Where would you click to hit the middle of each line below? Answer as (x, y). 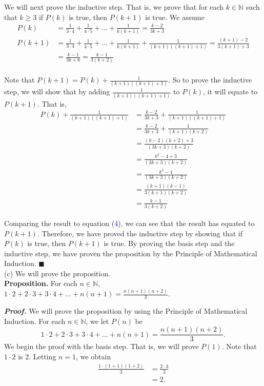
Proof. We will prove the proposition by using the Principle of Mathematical (126, 311)
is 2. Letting (37, 357)
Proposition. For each (41, 283)
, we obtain (94, 357)
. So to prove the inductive (210, 80)
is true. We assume (175, 17)
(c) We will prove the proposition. (57, 273)
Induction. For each (35, 321)
